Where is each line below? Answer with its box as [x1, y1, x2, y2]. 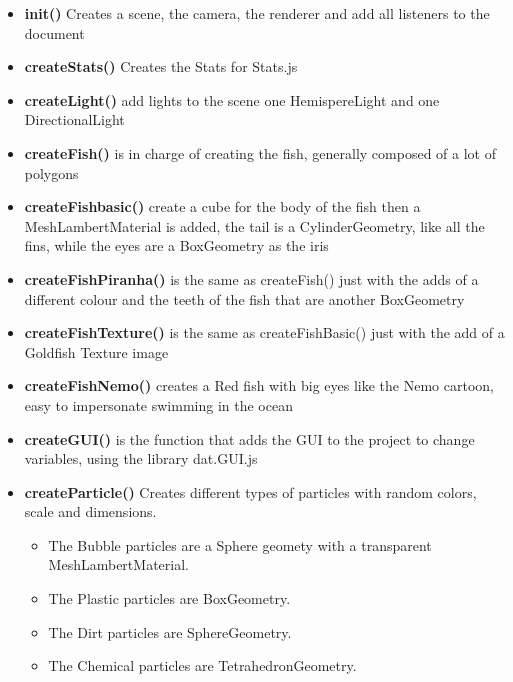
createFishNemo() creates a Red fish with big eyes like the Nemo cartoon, [24, 375, 494, 396]
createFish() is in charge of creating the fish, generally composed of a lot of [24, 142, 496, 163]
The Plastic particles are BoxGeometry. [48, 588, 291, 609]
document [24, 22, 85, 43]
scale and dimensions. [24, 501, 157, 522]
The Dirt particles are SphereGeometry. [48, 621, 292, 642]
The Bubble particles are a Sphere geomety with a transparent [48, 534, 432, 555]
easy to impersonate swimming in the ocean [24, 394, 293, 415]
